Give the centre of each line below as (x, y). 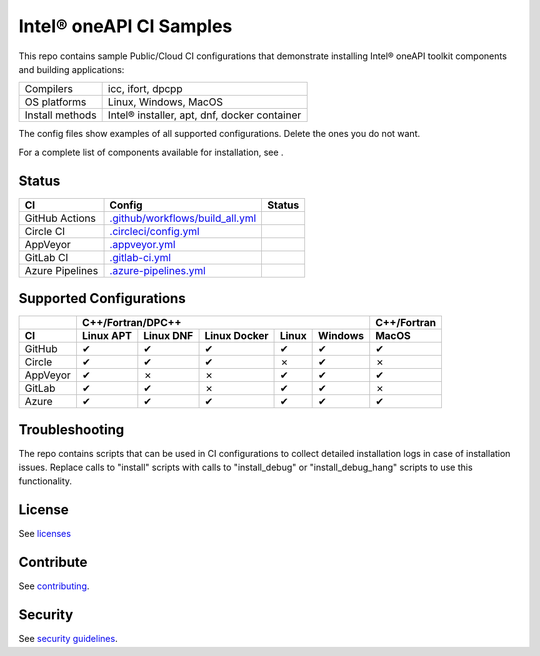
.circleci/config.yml (154, 231)
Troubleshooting (71, 429)
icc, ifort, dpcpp (145, 89)
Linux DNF (168, 336)
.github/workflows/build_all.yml (183, 218)
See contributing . (54, 586)
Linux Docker (236, 336)
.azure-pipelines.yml (157, 270)
